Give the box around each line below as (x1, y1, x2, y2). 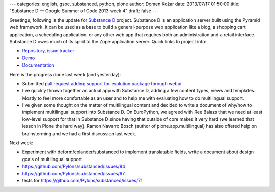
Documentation (22, 62, 54, 68)
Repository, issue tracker (22, 48, 75, 54)
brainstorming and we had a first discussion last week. (22, 130, 137, 137)
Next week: (9, 140, 34, 146)
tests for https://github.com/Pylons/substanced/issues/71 (22, 177, 143, 183)
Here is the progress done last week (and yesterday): (9, 71, 121, 77)
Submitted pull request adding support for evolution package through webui (22, 80, 182, 86)
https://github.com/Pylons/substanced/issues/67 (22, 170, 125, 176)
